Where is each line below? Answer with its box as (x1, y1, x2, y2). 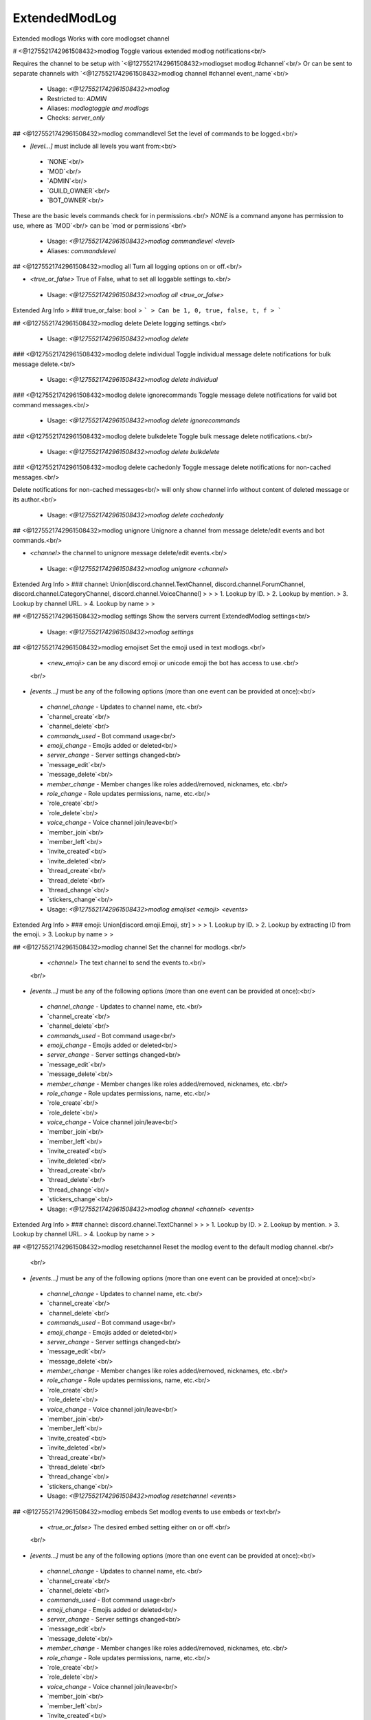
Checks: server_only (47, 114, 105, 122)
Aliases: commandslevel (47, 246, 116, 255)
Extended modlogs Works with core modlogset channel (12, 34, 170, 43)
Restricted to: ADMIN (47, 94, 107, 103)
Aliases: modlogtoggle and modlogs (47, 104, 149, 112)
